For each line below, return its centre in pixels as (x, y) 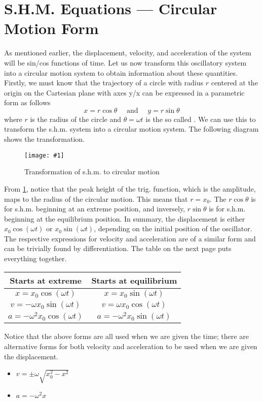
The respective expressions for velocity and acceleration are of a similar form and (130, 238)
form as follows (27, 102)
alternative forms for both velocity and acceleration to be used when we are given (131, 346)
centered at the (234, 83)
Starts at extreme (46, 280)
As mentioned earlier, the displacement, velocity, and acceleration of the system (128, 53)
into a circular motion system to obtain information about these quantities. (121, 72)
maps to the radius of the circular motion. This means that (96, 198)
